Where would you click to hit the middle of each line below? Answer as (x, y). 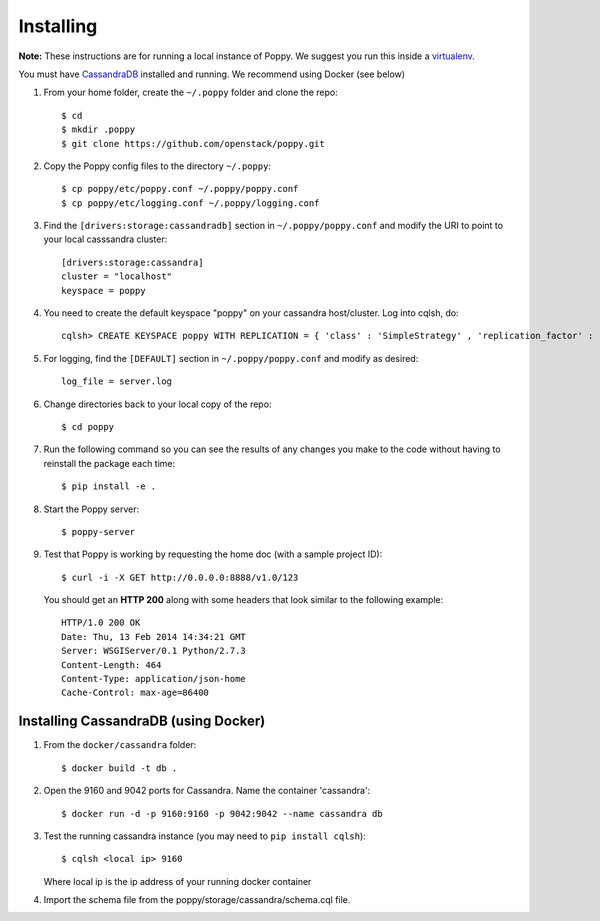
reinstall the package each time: (109, 463)
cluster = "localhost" (117, 276)
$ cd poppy (88, 426)
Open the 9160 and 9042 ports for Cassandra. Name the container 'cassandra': (207, 791)
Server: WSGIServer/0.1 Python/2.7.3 (154, 651)
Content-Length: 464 (111, 664)
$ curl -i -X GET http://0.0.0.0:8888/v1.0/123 (180, 577)
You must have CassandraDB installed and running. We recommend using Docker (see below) (211, 74)
